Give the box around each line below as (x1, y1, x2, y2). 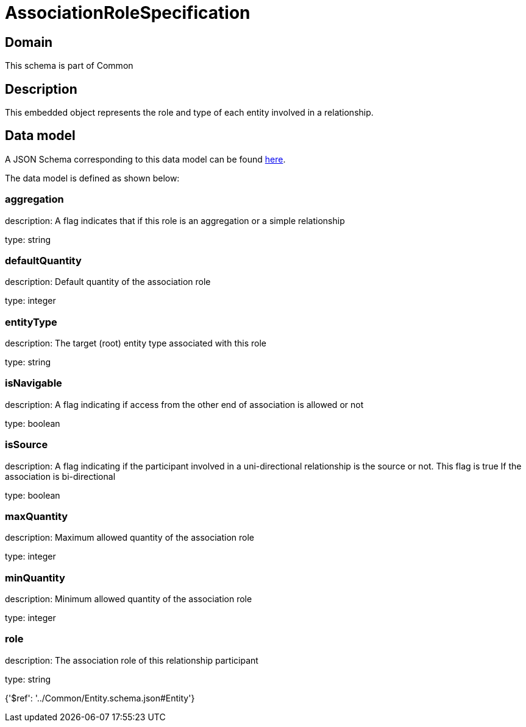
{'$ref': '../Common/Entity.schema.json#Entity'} (5, 692, 195, 703)
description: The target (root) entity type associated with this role (5, 338, 266, 349)
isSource (5, 438, 48, 451)
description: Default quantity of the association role (5, 276, 211, 287)
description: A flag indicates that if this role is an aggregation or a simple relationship (5, 215, 345, 226)
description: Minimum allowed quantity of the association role (5, 594, 252, 605)
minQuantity (5, 571, 65, 584)
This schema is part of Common (5, 60, 133, 71)
